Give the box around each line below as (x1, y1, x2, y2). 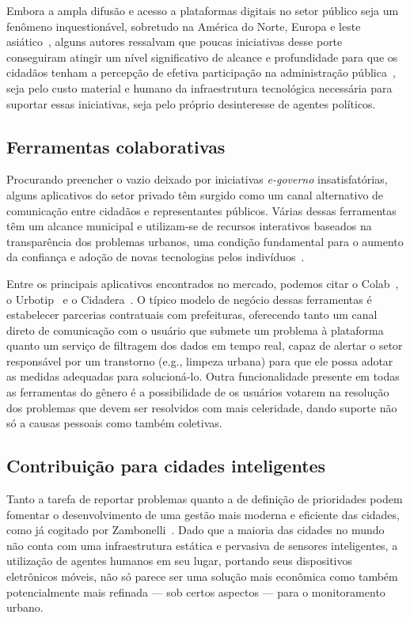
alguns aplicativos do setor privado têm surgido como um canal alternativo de (6, 186, 384, 203)
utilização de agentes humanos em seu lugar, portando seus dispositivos (6, 552, 353, 569)
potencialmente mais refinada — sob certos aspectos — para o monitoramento (6, 583, 385, 600)
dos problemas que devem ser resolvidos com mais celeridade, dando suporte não (6, 399, 397, 415)
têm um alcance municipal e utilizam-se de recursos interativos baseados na (6, 218, 372, 234)
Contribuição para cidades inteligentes (6, 453, 326, 478)
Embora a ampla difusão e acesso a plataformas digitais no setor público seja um (6, 2, 399, 18)
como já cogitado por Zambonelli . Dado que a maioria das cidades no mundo (6, 521, 385, 538)
